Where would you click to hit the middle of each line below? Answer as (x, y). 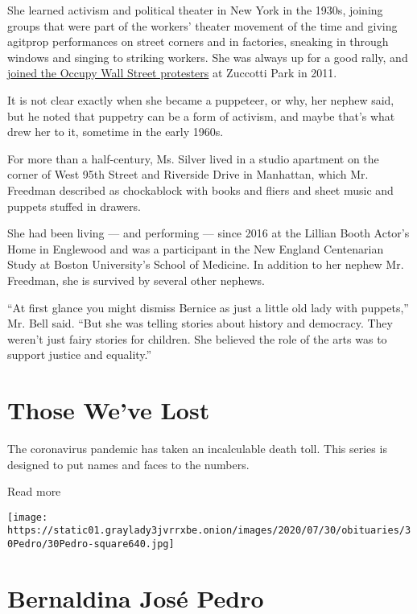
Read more (34, 491)
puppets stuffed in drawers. (74, 206)
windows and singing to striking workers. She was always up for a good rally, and (208, 57)
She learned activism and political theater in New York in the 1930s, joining (195, 10)
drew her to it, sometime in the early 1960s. (116, 132)
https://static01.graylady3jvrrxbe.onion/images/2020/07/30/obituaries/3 (209, 531)
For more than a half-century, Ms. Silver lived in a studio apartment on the (193, 158)
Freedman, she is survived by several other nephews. (136, 280)
